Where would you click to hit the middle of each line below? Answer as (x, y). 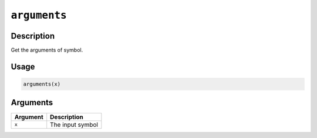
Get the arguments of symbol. (47, 50)
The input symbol (74, 125)
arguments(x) (42, 84)
